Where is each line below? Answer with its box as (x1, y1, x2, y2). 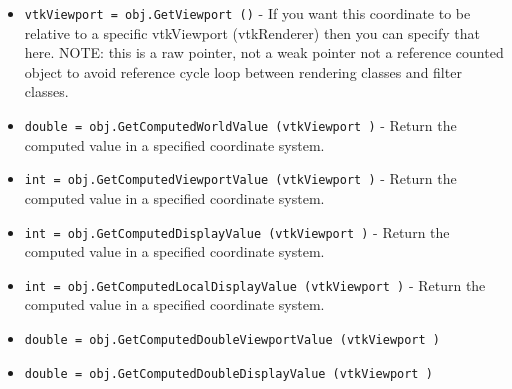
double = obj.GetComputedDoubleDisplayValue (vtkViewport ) (24, 366, 433, 381)
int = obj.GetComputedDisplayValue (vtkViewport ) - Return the (24, 221, 450, 242)
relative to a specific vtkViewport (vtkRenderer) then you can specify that (24, 22, 480, 43)
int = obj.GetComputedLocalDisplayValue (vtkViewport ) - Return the (24, 274, 486, 295)
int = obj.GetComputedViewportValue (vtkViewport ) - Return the (24, 168, 457, 189)
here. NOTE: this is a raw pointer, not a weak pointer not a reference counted (24, 42, 504, 63)
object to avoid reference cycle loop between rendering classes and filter (24, 61, 462, 82)
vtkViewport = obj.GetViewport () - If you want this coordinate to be (24, 3, 471, 23)
